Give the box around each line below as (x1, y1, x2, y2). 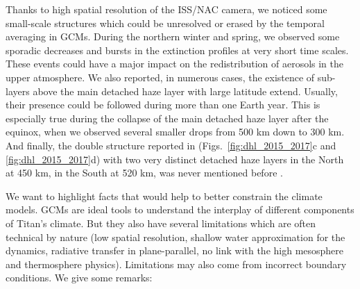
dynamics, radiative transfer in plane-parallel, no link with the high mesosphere (6, 243, 344, 258)
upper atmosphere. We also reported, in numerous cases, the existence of (6, 69, 315, 84)
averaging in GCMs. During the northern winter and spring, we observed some (6, 29, 340, 44)
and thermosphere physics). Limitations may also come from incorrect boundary (6, 256, 347, 271)
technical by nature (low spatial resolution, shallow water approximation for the (6, 229, 345, 244)
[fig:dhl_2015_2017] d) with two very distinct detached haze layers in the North (6, 151, 344, 166)
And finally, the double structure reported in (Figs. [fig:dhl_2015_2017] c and (6, 138, 336, 152)
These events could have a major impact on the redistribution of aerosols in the (6, 56, 344, 71)
